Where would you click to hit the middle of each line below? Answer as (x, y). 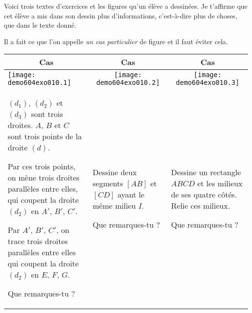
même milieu (114, 205)
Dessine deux (115, 172)
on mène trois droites (44, 178)
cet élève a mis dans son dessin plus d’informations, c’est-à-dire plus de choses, (121, 15)
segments (108, 183)
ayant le (131, 194)
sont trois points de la (45, 136)
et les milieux (220, 183)
